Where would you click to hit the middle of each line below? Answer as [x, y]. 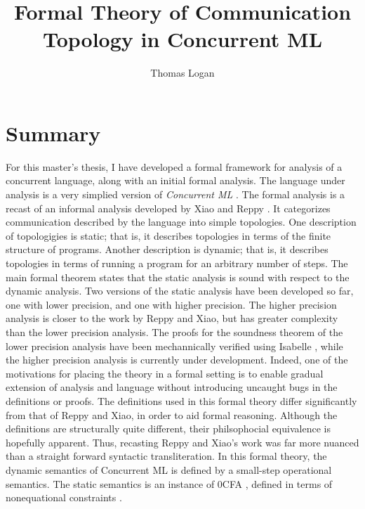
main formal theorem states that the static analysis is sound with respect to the [178, 277]
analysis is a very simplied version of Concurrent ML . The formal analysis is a [175, 194]
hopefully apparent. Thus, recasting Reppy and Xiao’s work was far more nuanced [182, 442]
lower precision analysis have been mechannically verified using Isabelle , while [174, 346]
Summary [53, 133]
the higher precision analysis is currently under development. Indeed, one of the [177, 360]
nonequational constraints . [64, 497]
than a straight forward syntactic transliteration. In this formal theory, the [166, 456]
